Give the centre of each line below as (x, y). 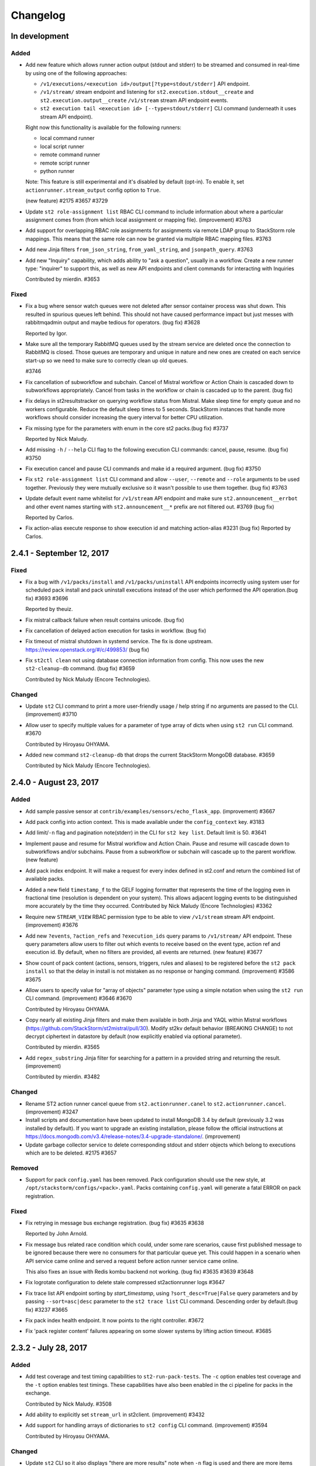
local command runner (67, 138)
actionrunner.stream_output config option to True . (93, 190)
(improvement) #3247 (52, 1112)
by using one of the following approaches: (76, 73)
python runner (57, 171)
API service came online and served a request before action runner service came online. (132, 1261)
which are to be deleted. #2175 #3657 (71, 1153)
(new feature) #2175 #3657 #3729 (67, 201)
